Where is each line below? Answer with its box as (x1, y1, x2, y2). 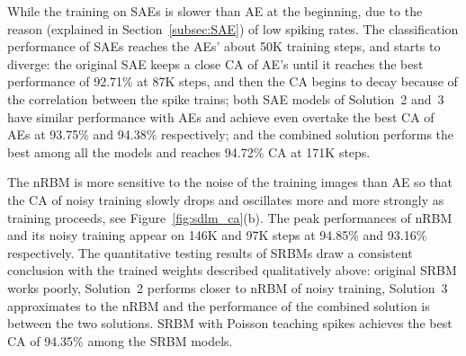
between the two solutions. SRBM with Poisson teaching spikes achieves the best (7, 314, 453, 333)
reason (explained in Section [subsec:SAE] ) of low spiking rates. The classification (7, 19, 459, 38)
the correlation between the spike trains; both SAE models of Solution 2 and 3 (7, 89, 444, 108)
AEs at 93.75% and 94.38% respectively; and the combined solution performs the (7, 125, 454, 144)
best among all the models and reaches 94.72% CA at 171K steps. (7, 142, 371, 161)
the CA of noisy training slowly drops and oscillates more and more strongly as (7, 190, 444, 209)
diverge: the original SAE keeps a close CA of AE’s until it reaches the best (7, 54, 424, 73)
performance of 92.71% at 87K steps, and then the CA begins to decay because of (7, 72, 458, 91)
